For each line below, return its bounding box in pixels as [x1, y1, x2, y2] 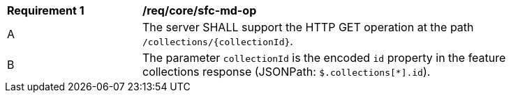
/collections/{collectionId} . [142, 34, 293, 48]
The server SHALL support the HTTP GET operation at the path [142, 20, 474, 34]
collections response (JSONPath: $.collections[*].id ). [142, 65, 431, 79]
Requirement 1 [7, 3, 84, 17]
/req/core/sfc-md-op [142, 3, 257, 17]
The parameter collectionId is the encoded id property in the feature [142, 51, 506, 65]
